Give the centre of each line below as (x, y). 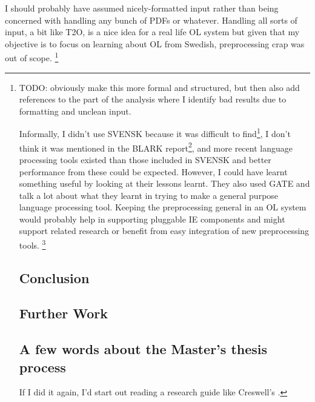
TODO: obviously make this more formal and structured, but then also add (159, 87)
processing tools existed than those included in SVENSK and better (145, 159)
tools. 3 (32, 244)
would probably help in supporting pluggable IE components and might (152, 219)
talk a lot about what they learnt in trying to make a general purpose (149, 195)
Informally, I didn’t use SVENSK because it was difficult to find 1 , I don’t (155, 133)
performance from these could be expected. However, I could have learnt (153, 171)
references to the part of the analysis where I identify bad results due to (153, 99)
